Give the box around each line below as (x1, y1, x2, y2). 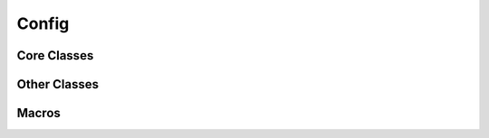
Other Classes (16, 77, 100, 92)
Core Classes (16, 48, 94, 63)
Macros (16, 106, 61, 121)
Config (16, 14, 70, 33)
